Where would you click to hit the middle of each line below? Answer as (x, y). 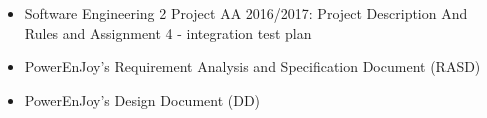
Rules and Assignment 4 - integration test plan (168, 32)
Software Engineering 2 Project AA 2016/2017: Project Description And (246, 13)
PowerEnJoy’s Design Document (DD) (142, 99)
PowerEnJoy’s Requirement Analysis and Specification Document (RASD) (252, 66)
